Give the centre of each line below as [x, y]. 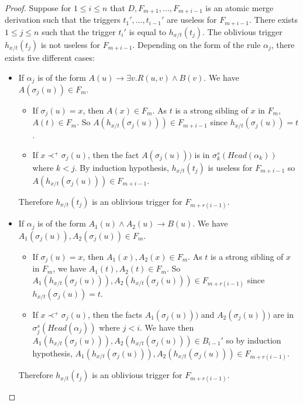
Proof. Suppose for [38, 8]
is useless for [230, 167]
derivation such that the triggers [63, 20]
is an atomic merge [240, 8]
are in [284, 314]
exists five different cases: [50, 57]
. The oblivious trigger [242, 31]
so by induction [254, 340]
